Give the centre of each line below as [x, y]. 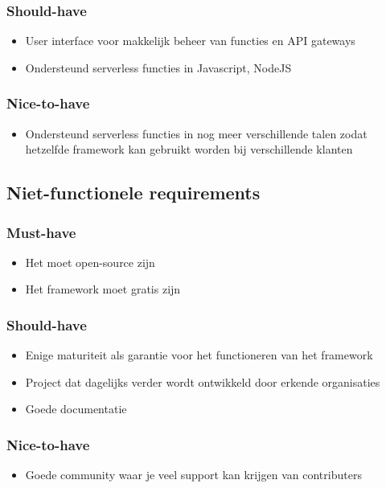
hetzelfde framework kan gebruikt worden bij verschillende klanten [189, 149]
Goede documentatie [76, 409]
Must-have [41, 232]
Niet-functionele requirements [133, 193]
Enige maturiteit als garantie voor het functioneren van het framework [199, 355]
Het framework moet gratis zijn [103, 289]
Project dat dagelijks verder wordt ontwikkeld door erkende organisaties [203, 381]
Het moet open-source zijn [90, 262]
